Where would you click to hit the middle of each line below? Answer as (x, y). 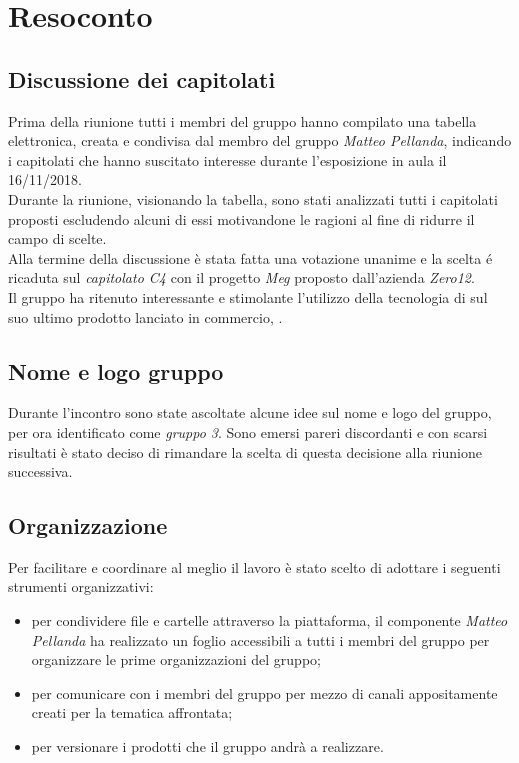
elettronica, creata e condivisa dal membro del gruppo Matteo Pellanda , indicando (260, 140)
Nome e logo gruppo (116, 370)
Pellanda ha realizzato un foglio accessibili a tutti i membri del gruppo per (260, 639)
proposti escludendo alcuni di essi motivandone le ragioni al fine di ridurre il (241, 218)
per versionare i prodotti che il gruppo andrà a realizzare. (207, 746)
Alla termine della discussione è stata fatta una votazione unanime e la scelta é (250, 257)
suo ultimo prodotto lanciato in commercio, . (145, 316)
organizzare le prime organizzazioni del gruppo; (176, 659)
